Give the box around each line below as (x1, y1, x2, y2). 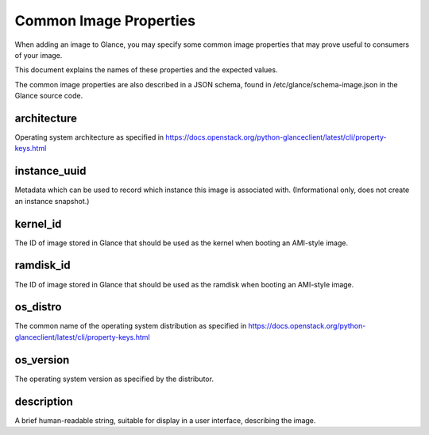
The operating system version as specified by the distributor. (14, 374, 214, 383)
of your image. (14, 50, 63, 60)
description (14, 395, 73, 408)
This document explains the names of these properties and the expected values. (14, 65, 278, 75)
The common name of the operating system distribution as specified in (14, 321, 247, 331)
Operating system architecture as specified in (14, 133, 164, 142)
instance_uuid (14, 164, 87, 178)
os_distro (14, 300, 62, 314)
